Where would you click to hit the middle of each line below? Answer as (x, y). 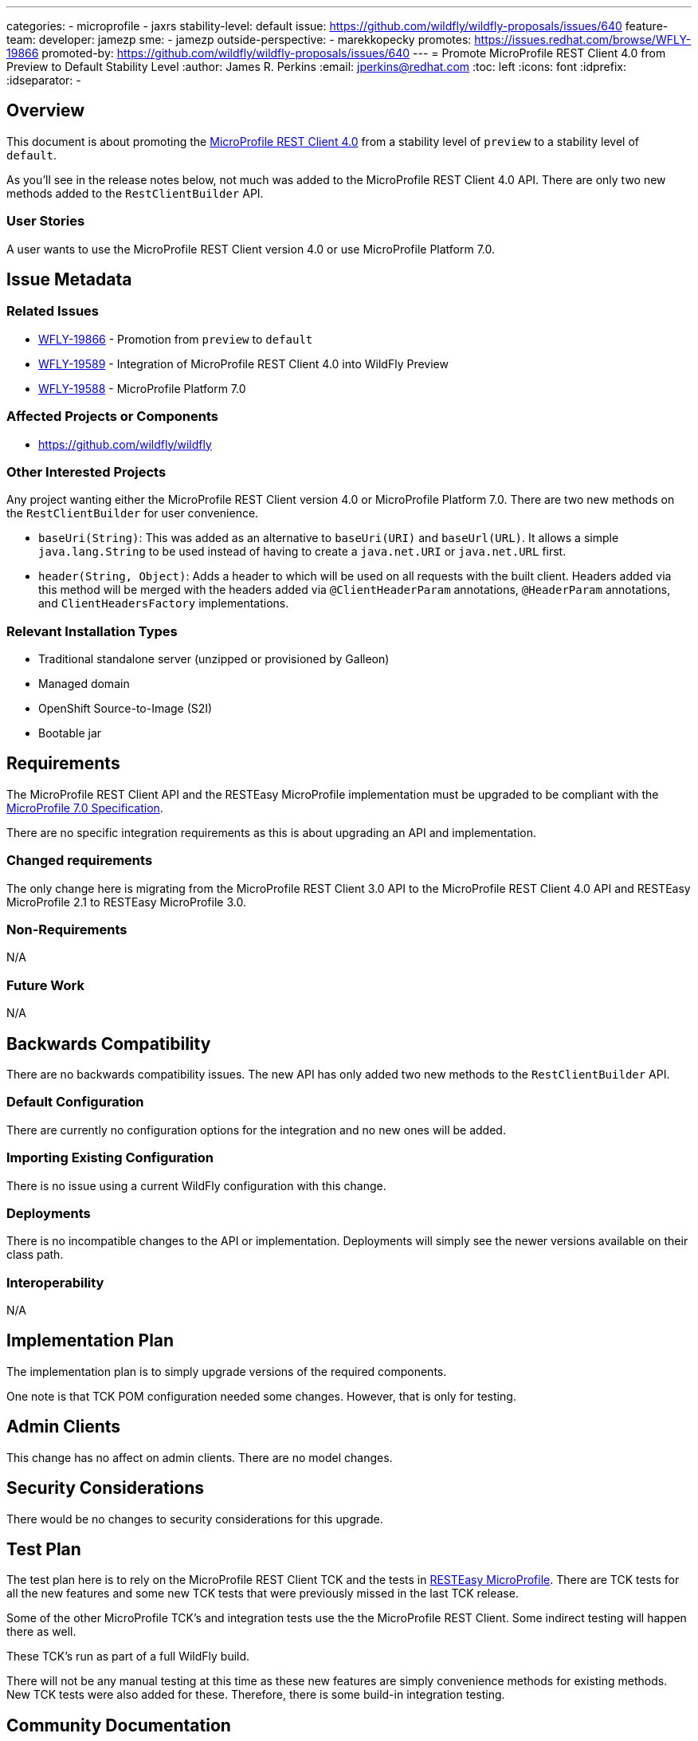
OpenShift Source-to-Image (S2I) (125, 709)
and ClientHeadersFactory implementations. (164, 603)
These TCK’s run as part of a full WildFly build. (128, 1657)
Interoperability (55, 1282)
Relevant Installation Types (92, 631)
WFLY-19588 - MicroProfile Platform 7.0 (142, 388)
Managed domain (84, 684)
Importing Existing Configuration (110, 1158)
